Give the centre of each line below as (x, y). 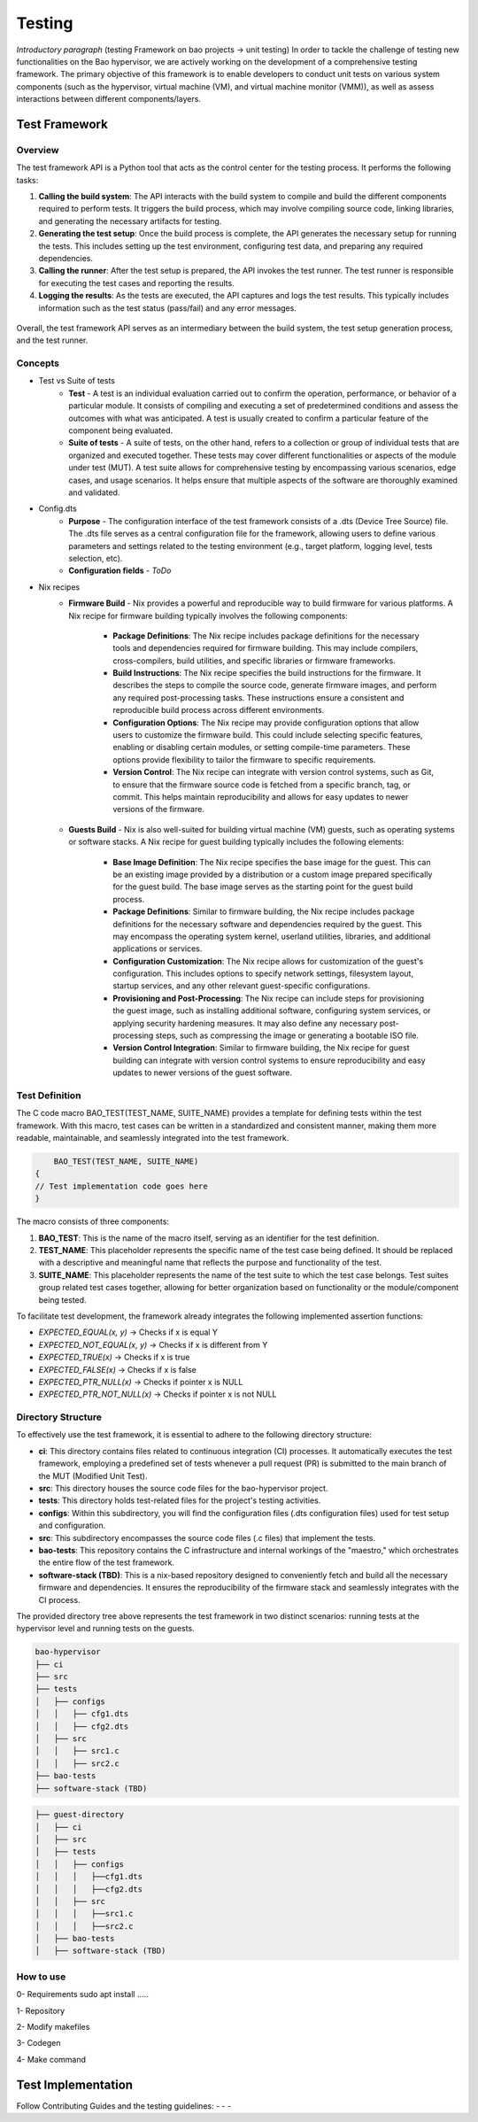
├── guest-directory (79, 1815)
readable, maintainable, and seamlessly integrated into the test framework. (153, 1138)
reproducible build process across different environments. (219, 710)
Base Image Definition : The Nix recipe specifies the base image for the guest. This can (272, 862)
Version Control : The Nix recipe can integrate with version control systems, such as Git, (273, 772)
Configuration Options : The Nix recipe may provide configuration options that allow (266, 723)
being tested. (63, 1300)
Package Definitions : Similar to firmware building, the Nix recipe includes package (264, 911)
